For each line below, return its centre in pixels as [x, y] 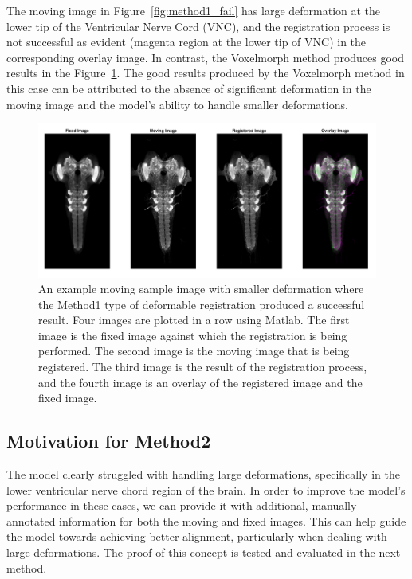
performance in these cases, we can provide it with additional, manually [182, 505]
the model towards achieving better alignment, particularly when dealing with [197, 536]
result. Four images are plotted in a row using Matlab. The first [194, 320]
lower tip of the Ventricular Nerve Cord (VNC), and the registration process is [198, 26]
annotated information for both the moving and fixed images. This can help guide [206, 520]
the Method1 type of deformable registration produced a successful [202, 304]
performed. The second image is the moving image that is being [194, 351]
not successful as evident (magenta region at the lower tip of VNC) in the [186, 42]
